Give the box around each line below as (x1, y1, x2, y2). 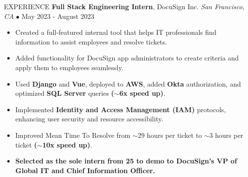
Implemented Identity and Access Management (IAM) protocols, (15, 104, 226, 114)
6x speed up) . (119, 88, 166, 98)
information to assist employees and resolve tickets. (15, 36, 167, 46)
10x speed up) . (42, 139, 93, 149)
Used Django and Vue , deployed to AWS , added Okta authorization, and (15, 78, 241, 88)
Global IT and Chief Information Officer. (15, 165, 155, 175)
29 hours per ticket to (138, 130, 202, 140)
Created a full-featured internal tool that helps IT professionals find (15, 27, 217, 37)
